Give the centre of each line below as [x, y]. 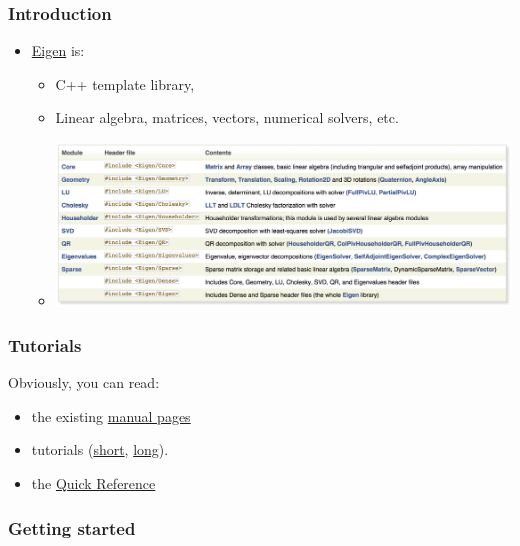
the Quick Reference [93, 483]
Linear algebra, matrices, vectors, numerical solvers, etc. [227, 117]
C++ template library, [125, 83]
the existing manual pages [111, 415]
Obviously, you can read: [84, 382]
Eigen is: [58, 50]
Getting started [72, 527]
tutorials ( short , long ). [100, 449]
